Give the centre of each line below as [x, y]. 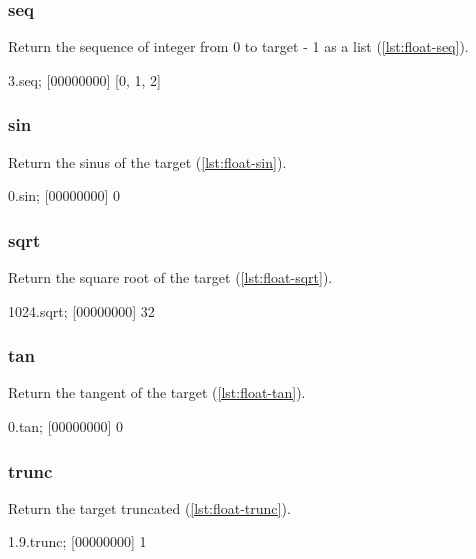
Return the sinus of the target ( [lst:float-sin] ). [147, 161]
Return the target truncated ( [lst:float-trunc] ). [149, 507]
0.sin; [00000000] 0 [64, 195]
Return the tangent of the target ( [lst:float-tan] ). [157, 392]
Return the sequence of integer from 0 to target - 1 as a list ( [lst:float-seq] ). [238, 46]
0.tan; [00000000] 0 [66, 426]
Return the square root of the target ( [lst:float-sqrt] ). [170, 277]
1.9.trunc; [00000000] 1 [77, 541]
